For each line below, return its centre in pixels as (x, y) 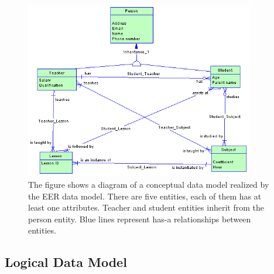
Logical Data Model (66, 262)
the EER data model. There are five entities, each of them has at (145, 196)
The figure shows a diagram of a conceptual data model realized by (149, 185)
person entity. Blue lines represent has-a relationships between (140, 219)
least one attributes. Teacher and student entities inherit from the (146, 207)
